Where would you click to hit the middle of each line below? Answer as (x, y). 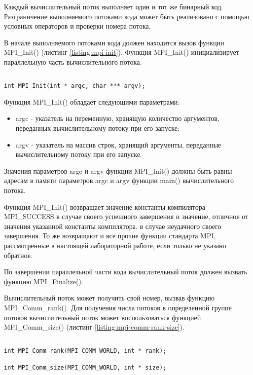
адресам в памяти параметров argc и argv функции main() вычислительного (119, 180)
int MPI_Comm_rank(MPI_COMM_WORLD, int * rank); (85, 351)
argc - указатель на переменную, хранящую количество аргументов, (117, 118)
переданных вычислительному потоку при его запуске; (97, 128)
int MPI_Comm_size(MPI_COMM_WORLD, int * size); (85, 367)
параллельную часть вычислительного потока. (73, 61)
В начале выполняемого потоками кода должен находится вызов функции (114, 42)
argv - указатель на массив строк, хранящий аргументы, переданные (118, 144)
